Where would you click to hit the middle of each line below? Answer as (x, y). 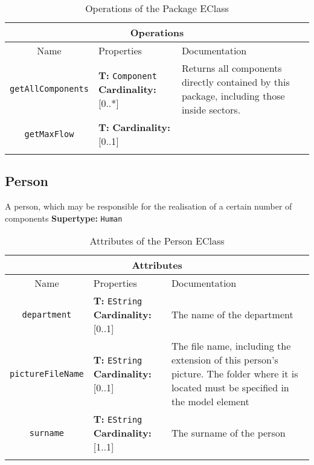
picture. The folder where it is (235, 374)
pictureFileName (47, 374)
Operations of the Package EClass (157, 8)
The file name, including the (231, 346)
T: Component (127, 75)
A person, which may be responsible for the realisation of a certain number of (149, 206)
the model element (210, 402)
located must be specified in (230, 388)
